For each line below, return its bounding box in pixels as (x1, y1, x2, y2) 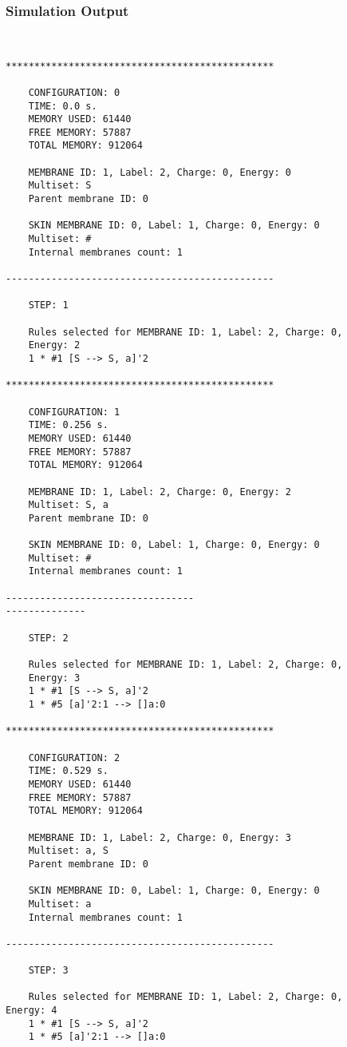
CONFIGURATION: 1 (28, 406, 120, 418)
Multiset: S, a (28, 499, 108, 511)
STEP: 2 (28, 632, 69, 644)
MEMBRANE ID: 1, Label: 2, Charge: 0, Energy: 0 (28, 166, 291, 178)
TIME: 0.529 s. (28, 765, 108, 777)
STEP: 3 (28, 965, 69, 977)
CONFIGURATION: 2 (28, 752, 120, 763)
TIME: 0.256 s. (28, 419, 108, 431)
